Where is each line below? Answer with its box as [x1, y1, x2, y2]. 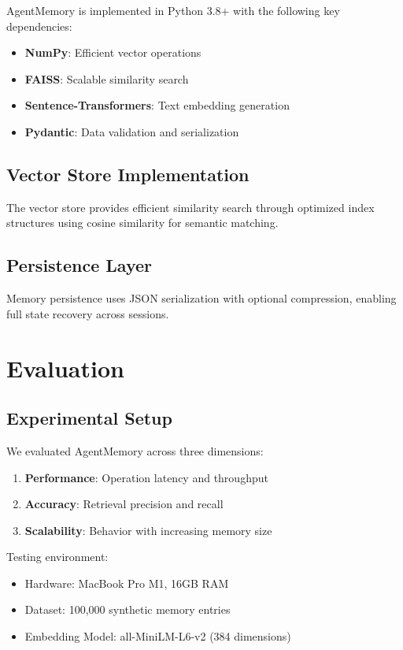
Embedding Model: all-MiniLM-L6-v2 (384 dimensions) [24, 628, 291, 644]
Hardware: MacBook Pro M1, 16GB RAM [24, 574, 229, 591]
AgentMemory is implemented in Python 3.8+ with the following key [6, 2, 340, 18]
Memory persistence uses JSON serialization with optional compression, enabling [6, 290, 397, 306]
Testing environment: [6, 548, 109, 565]
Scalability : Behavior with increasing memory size [24, 522, 272, 538]
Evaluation [6, 351, 124, 384]
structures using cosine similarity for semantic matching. [6, 214, 279, 231]
